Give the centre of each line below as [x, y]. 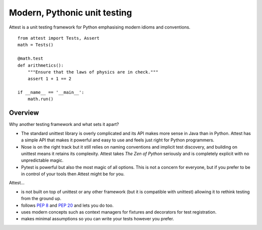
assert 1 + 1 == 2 [49, 79]
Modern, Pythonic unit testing [70, 13]
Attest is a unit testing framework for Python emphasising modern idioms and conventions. [100, 27]
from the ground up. [41, 199]
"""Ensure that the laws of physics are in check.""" [93, 72]
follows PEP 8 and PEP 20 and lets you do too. [67, 205]
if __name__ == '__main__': [51, 92]
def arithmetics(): [41, 65]
